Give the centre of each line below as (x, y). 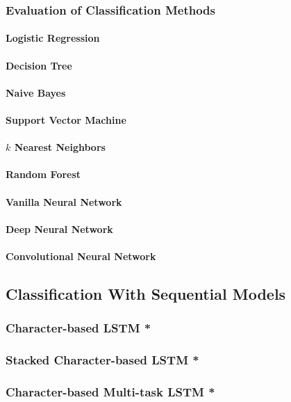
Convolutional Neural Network (81, 256)
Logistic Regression (53, 38)
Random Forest (43, 174)
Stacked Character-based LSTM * (102, 360)
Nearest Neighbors (60, 147)
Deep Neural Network (59, 228)
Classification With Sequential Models (146, 293)
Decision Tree (39, 65)
